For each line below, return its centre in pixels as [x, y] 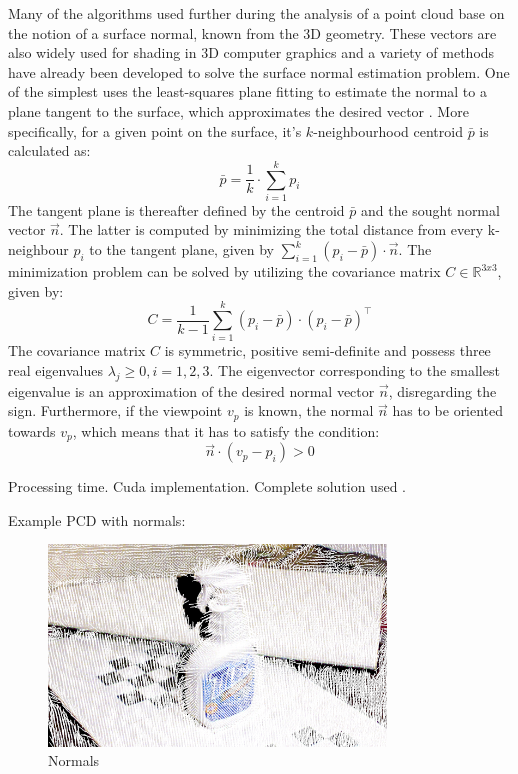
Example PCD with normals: [97, 519]
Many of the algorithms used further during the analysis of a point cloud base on [256, 13]
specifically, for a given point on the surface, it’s [155, 130]
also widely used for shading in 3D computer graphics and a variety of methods [251, 52]
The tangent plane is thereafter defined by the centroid [176, 209]
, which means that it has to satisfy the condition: [226, 430]
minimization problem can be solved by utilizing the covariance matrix [224, 271]
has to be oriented [448, 410]
